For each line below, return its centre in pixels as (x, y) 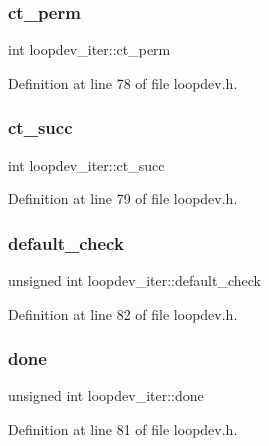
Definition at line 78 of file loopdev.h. (123, 82)
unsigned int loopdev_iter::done (106, 395)
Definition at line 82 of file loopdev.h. (123, 313)
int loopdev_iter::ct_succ (86, 164)
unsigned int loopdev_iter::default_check (134, 280)
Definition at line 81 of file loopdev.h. (123, 429)
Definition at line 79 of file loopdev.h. (123, 198)
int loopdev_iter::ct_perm (89, 49)
